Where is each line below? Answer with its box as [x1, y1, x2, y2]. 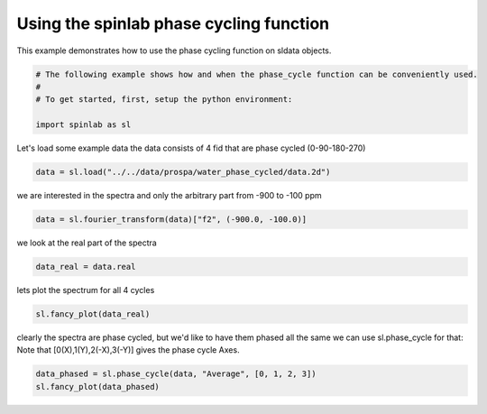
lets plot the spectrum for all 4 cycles [16, 284, 155, 295]
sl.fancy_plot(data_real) [35, 308, 151, 319]
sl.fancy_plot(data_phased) [35, 382, 160, 391]
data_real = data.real [35, 262, 136, 271]
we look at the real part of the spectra [16, 237, 157, 248]
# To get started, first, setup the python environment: [35, 95, 293, 105]
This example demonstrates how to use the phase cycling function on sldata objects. [16, 45, 332, 56]
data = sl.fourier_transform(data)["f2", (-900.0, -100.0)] [35, 215, 308, 225]
